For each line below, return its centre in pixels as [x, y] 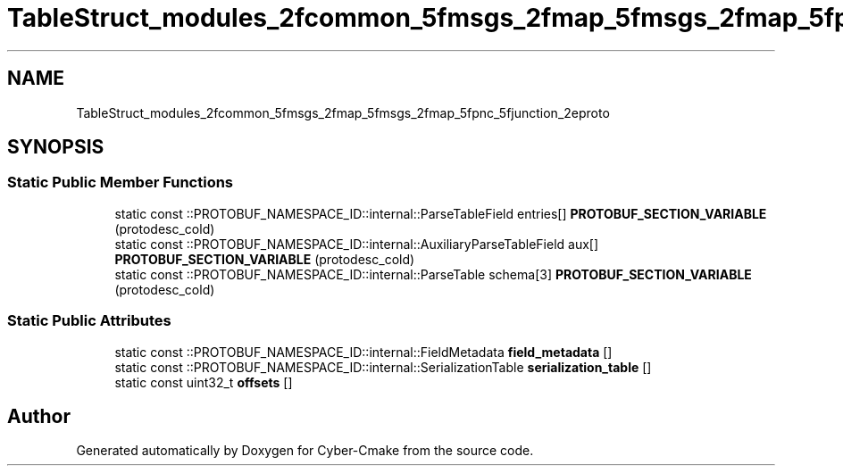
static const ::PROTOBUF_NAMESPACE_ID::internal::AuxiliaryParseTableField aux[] [357, 244]
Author [39, 416]
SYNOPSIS [56, 147]
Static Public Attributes [89, 321]
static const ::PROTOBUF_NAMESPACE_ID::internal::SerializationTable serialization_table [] [383, 367]
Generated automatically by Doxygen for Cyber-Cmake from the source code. [305, 451]
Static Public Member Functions [121, 183]
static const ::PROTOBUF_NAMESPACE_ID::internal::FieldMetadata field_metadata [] [363, 352]
